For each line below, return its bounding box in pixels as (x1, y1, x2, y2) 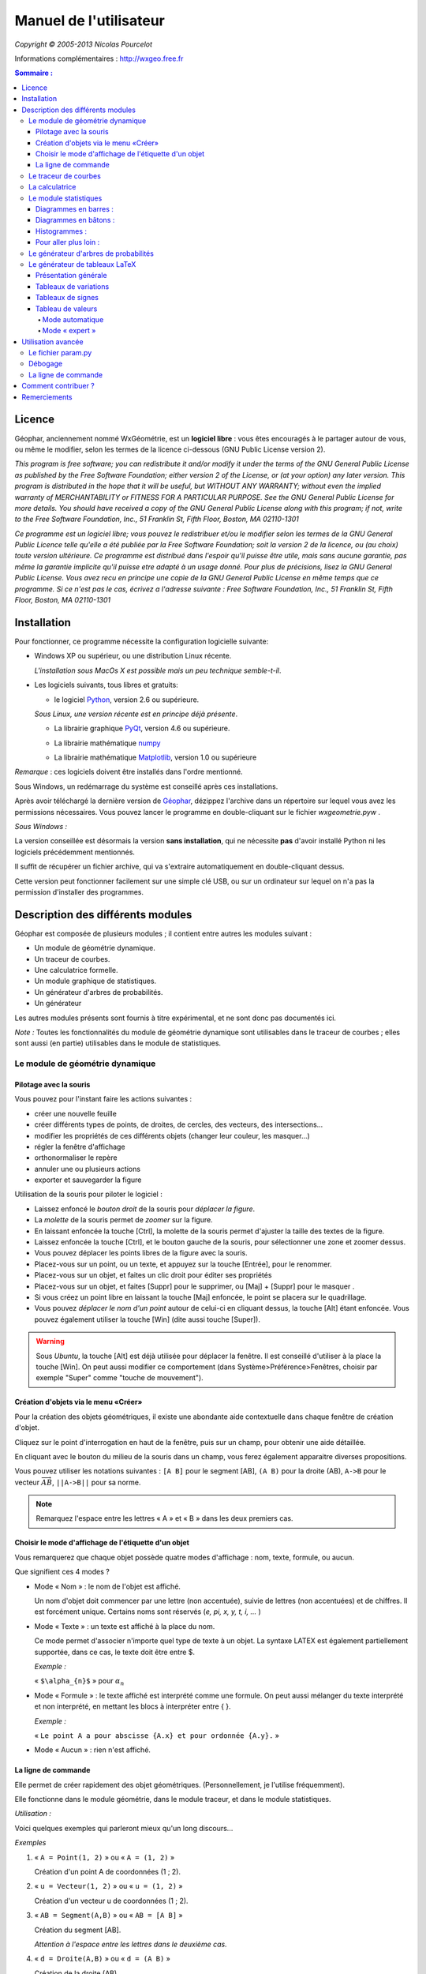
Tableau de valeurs (35, 304, 98, 313)
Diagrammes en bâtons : (35, 216, 115, 225)
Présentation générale (35, 271, 107, 280)
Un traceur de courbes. (34, 954, 110, 963)
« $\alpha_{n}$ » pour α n (34, 1676, 125, 1687)
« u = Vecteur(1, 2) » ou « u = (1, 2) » (34, 1882, 183, 1891)
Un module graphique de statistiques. (34, 976, 157, 986)
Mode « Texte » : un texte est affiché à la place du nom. (34, 1621, 215, 1631)
